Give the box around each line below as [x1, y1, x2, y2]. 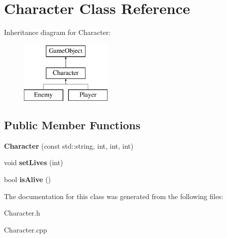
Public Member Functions [4, 117, 140, 133]
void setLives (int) [4, 157, 63, 168]
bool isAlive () [4, 174, 51, 185]
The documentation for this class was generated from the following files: [4, 191, 224, 201]
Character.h [4, 208, 40, 218]
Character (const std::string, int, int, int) [4, 140, 133, 151]
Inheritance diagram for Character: [4, 27, 111, 37]
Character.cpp [4, 224, 47, 235]
